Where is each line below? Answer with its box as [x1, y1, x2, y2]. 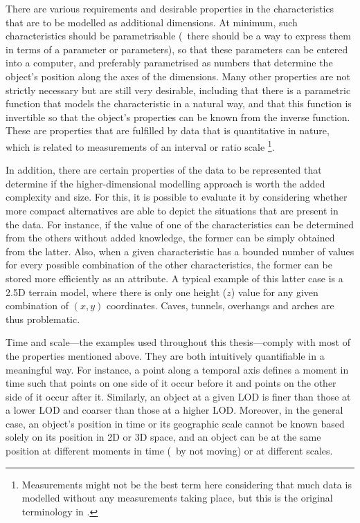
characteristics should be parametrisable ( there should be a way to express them [6, 28, 351, 43]
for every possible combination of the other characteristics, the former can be [6, 257, 332, 272]
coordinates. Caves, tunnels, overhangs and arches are [106, 298, 334, 313]
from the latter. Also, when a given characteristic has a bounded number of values [6, 244, 354, 258]
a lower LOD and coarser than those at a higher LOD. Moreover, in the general [6, 403, 343, 417]
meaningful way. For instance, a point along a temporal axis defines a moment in [6, 362, 349, 376]
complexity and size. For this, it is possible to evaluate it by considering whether [6, 190, 348, 204]
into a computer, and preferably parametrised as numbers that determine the [6, 55, 333, 70]
